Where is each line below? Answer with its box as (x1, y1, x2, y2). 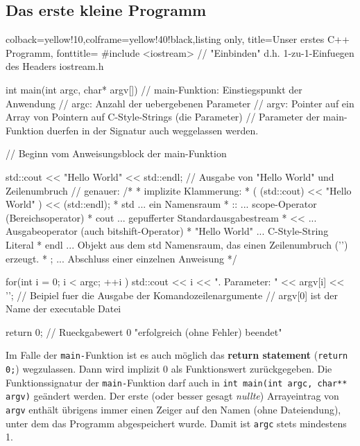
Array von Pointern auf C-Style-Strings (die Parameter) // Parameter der (6, 109, 320, 124)
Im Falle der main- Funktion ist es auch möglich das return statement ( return (6, 348, 348, 362)
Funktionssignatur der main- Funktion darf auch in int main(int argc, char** (6, 375, 348, 389)
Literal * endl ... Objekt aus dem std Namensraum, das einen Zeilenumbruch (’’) (6, 237, 348, 251)
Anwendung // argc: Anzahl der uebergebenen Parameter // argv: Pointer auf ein (6, 96, 354, 110)
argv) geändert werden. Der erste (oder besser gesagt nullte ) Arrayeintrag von (6, 389, 339, 403)
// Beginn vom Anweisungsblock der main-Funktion (6, 146, 227, 161)
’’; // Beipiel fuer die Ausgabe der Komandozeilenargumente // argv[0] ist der (6, 287, 338, 302)
